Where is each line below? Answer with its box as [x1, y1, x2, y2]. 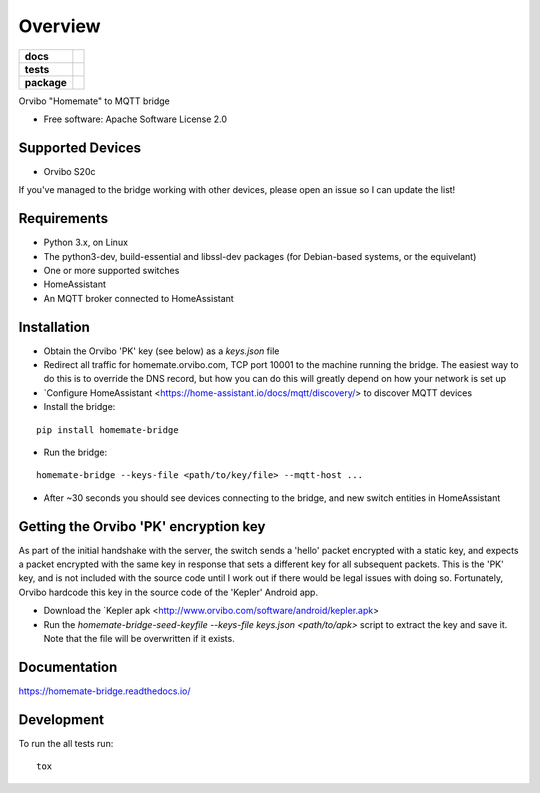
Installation [18, 318, 90, 335]
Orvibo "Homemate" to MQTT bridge [18, 95, 170, 107]
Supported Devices [18, 139, 142, 156]
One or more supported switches [43, 264, 180, 276]
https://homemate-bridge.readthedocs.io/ [18, 685, 191, 697]
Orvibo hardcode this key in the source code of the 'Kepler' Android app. [18, 586, 319, 598]
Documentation [18, 658, 118, 675]
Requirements [18, 210, 109, 227]
